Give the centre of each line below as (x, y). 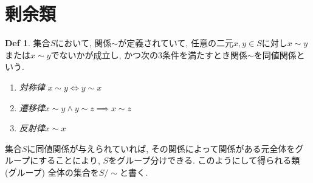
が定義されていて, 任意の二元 (176, 43)
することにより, (69, 160)
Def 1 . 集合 (28, 43)
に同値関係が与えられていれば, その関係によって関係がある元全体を (161, 148)
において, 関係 (84, 43)
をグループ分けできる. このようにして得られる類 (204, 160)
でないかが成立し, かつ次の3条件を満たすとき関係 (149, 54)
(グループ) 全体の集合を (52, 172)
